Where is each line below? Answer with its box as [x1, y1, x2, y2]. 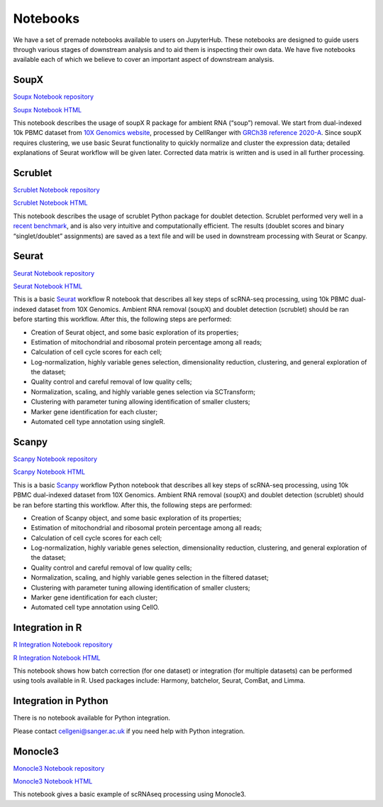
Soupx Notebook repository [13, 92, 94, 101]
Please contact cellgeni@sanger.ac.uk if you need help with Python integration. [13, 727, 245, 735]
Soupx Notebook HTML [13, 105, 82, 114]
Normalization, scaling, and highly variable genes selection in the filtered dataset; [30, 573, 269, 582]
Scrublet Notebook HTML [13, 199, 88, 207]
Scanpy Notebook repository [13, 455, 98, 463]
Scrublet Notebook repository [13, 185, 100, 195]
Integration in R [13, 622, 82, 634]
